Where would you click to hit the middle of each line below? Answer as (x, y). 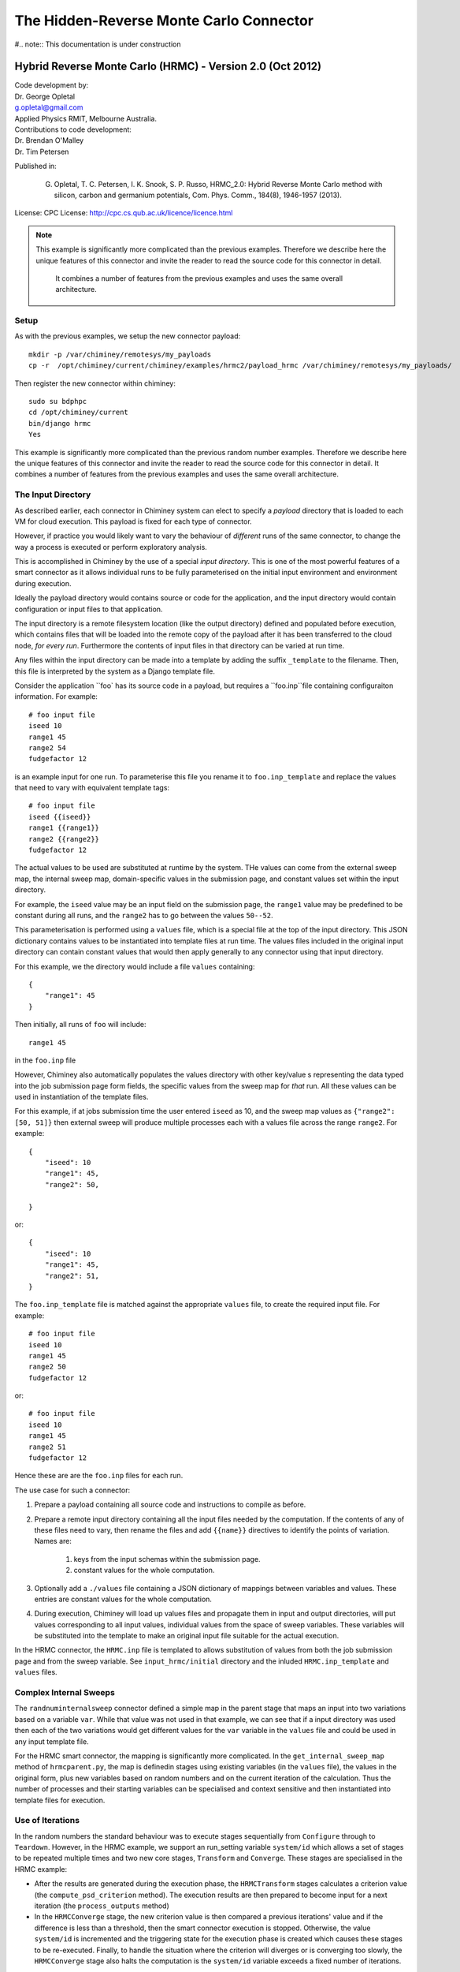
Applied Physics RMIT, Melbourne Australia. (86, 118)
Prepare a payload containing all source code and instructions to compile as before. (170, 1505)
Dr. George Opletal (45, 96)
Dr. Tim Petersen (42, 151)
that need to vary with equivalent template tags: (92, 788)
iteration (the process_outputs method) (102, 1906)
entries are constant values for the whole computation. (123, 1599)
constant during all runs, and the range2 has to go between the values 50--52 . (144, 915)
